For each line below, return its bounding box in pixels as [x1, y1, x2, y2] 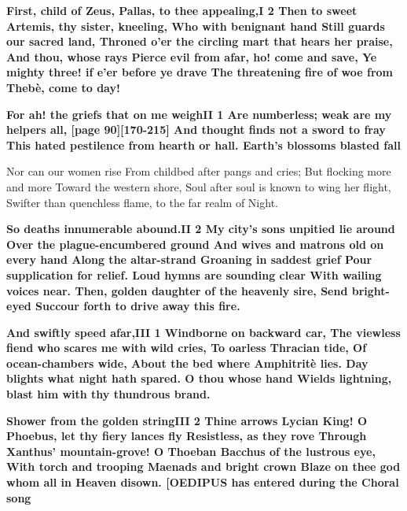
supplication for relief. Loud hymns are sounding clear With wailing [6, 266, 382, 283]
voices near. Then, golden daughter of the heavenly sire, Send [6, 282, 348, 298]
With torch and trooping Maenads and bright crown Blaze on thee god [6, 458, 401, 475]
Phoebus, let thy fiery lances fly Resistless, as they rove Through [6, 428, 367, 444]
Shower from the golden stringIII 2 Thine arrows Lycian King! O [6, 412, 367, 428]
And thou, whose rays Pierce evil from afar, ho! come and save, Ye [6, 48, 377, 65]
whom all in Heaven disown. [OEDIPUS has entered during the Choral [6, 474, 399, 491]
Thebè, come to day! [6, 79, 120, 95]
